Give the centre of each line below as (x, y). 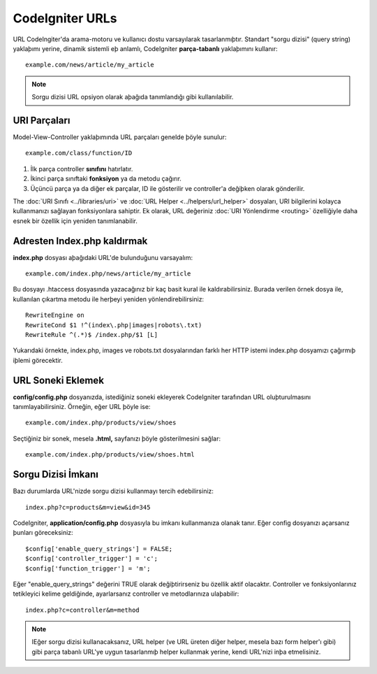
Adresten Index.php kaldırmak (80, 241)
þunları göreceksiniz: (43, 533)
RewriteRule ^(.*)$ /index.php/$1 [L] (92, 335)
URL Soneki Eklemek (59, 380)
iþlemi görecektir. (38, 360)
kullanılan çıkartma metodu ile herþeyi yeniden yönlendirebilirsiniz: (109, 299)
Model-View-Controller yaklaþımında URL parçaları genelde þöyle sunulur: (120, 137)
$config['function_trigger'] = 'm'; (88, 568)
